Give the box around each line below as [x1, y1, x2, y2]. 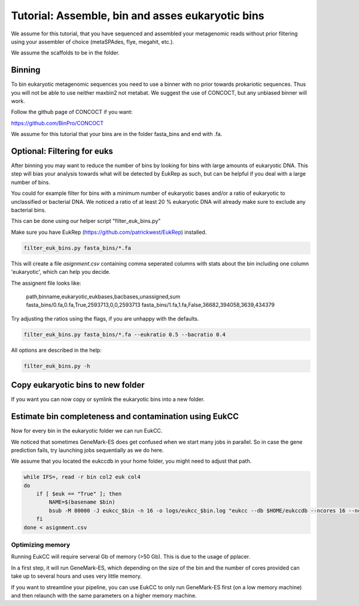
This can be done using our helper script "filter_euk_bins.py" [11, 218, 161, 225]
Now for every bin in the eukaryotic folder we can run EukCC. [11, 427, 163, 435]
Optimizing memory [11, 540, 71, 548]
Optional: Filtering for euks [11, 146, 114, 156]
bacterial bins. [11, 207, 46, 214]
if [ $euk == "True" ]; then [36, 490, 122, 498]
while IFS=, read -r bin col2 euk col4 [23, 474, 141, 481]
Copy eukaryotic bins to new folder [11, 380, 145, 390]
